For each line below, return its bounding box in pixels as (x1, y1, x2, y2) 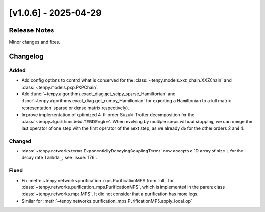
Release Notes (9, 26, 54, 34)
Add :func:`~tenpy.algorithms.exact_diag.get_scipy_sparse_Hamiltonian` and (21, 91, 176, 97)
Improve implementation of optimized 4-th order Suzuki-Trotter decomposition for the (21, 112, 195, 118)
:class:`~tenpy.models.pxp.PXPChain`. (21, 84, 99, 90)
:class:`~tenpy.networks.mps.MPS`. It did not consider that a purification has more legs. (21, 191, 199, 197)
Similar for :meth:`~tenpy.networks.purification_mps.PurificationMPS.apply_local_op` (21, 198, 192, 204)
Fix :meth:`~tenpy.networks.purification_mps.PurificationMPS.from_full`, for (21, 177, 174, 183)
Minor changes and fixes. (9, 39, 61, 45)
